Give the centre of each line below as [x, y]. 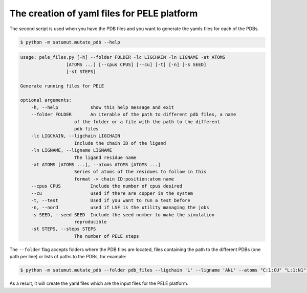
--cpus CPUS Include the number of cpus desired [107, 186]
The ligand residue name [105, 157]
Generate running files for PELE [62, 86]
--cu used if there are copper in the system [112, 193]
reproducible [91, 222]
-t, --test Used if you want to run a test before [111, 200]
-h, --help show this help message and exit [103, 107]
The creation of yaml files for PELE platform [104, 13]
